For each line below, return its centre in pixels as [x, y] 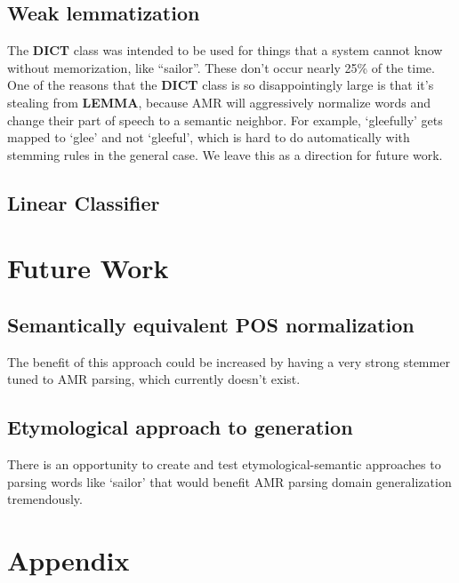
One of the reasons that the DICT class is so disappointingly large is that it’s [221, 85]
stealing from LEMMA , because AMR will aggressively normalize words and [219, 102]
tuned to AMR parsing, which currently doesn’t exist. [154, 379]
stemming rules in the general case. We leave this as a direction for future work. [225, 154]
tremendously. [45, 499]
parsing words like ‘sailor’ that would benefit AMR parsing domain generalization [229, 481]
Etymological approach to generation [180, 427]
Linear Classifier [84, 202]
